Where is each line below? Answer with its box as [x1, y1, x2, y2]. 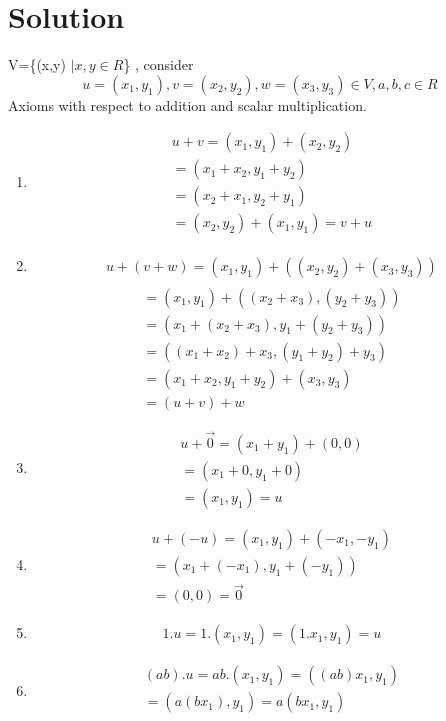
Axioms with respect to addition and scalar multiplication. [8, 94, 367, 115]
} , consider [123, 54, 194, 75]
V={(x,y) [8, 54, 66, 75]
